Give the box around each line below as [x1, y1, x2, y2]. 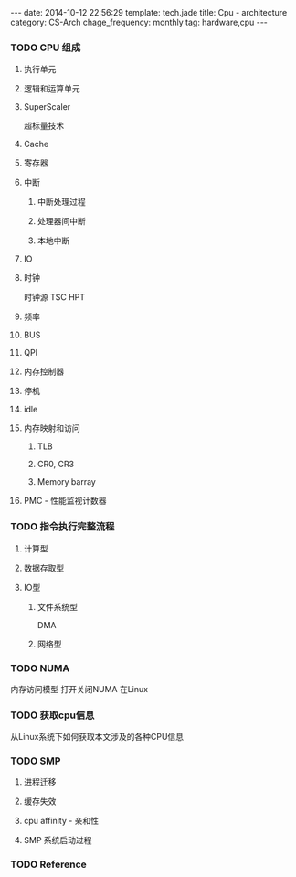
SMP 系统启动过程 [23, 835, 92, 846]
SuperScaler [23, 102, 71, 112]
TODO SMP [10, 754, 61, 767]
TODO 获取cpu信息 [10, 709, 95, 722]
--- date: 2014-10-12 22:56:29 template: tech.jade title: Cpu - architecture [10, 7, 288, 17]
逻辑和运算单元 [23, 83, 80, 94]
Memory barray [37, 476, 97, 487]
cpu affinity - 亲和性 [23, 816, 100, 827]
